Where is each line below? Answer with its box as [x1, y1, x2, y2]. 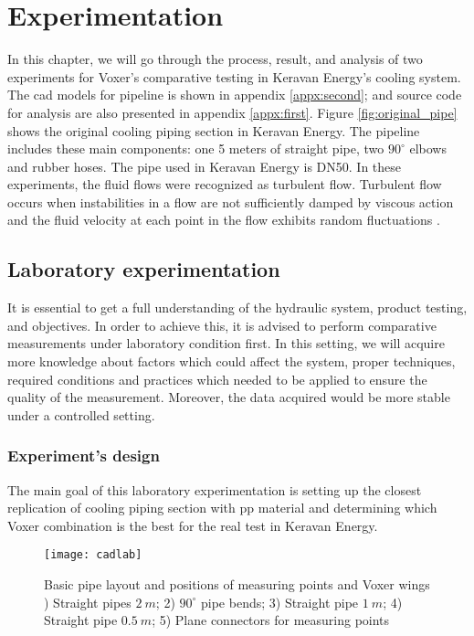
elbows [409, 139, 447, 158]
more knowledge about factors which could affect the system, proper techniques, [7, 352, 456, 371]
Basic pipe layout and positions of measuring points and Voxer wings [44, 575, 430, 594]
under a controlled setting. [7, 405, 155, 424]
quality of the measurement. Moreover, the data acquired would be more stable [7, 387, 450, 407]
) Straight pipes [44, 592, 132, 611]
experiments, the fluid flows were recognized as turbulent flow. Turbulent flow [7, 175, 442, 194]
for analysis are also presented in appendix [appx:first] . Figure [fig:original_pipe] [7, 102, 458, 122]
